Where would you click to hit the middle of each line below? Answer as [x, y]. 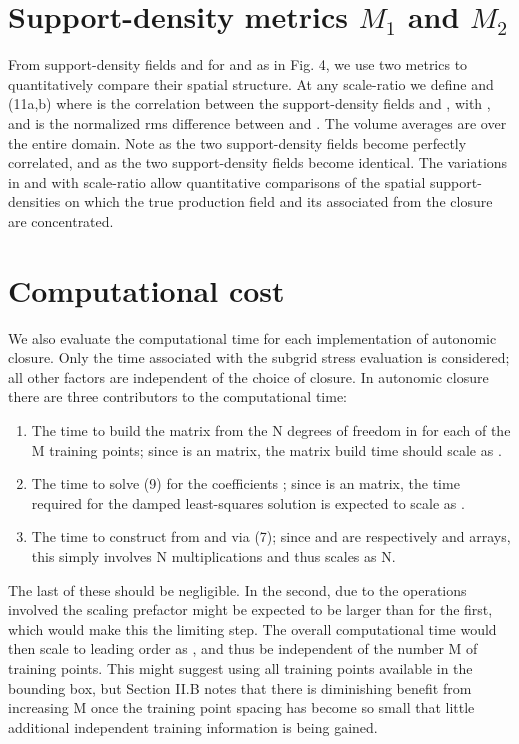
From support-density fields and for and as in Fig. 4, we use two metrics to [238, 64]
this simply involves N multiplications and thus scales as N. [213, 555]
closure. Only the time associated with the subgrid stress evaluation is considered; [259, 357]
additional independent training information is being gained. [193, 726]
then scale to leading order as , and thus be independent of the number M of [243, 648]
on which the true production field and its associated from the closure [278, 201]
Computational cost [146, 289]
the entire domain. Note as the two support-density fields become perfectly [237, 142]
